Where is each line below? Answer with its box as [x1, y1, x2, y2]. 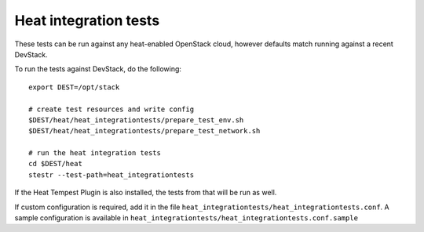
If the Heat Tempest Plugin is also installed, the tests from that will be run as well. [14, 188, 277, 198]
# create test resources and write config [28, 104, 195, 114]
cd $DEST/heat [28, 159, 82, 169]
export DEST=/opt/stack [28, 82, 120, 92]
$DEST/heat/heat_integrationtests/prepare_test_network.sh [28, 126, 261, 136]
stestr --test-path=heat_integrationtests [28, 170, 195, 179]
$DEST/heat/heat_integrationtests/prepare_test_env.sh [28, 115, 244, 125]
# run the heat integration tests [28, 149, 161, 158]
